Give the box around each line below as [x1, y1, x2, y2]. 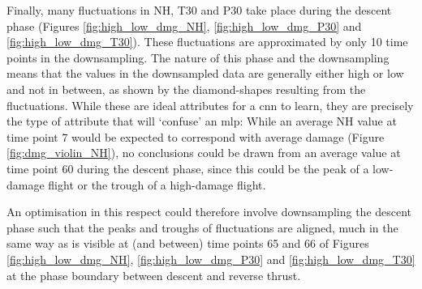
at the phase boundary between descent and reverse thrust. [6, 266, 301, 283]
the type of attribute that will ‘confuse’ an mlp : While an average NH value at [6, 113, 397, 130]
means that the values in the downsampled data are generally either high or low [6, 65, 404, 82]
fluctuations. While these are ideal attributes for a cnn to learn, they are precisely [6, 96, 414, 113]
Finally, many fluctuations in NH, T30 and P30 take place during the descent [6, 2, 392, 18]
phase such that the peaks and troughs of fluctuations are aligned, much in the [6, 219, 398, 236]
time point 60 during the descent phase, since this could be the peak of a [6, 159, 369, 176]
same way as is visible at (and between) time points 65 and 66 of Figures [6, 235, 369, 252]
